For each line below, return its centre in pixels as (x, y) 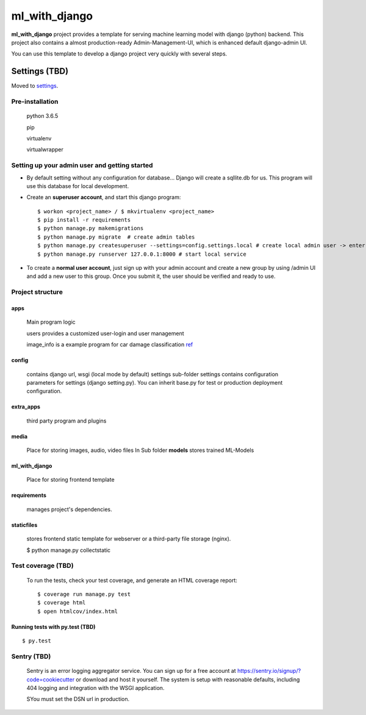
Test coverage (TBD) (42, 566)
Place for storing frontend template (71, 480)
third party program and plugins (66, 421)
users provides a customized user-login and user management (105, 333)
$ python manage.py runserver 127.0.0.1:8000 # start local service (142, 254)
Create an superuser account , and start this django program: (104, 197)
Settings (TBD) (40, 71)
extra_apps (26, 407)
